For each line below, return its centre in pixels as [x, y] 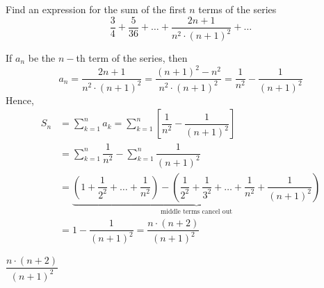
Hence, [20, 100]
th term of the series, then [132, 58]
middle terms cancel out [196, 212]
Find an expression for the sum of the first [96, 9]
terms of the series [237, 9]
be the [42, 58]
